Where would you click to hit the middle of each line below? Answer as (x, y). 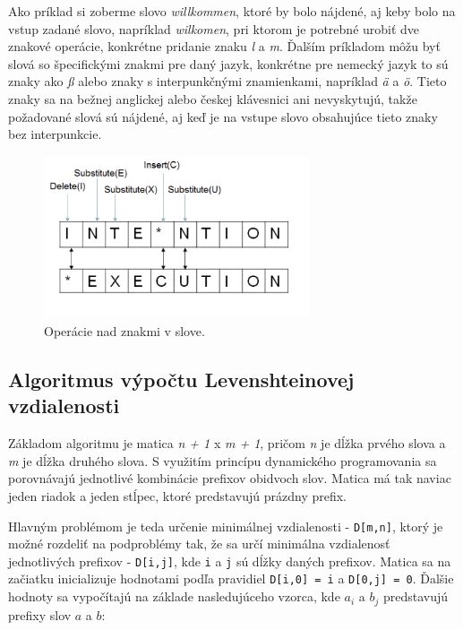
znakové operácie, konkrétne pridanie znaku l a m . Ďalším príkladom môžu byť (224, 46)
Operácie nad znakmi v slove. (124, 330)
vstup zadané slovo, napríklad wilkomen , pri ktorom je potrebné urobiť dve (214, 28)
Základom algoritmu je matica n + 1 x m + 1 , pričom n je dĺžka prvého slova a (227, 443)
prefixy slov (40, 614)
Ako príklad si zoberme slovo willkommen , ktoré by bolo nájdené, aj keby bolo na (232, 11)
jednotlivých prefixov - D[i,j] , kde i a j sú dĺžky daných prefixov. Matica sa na (230, 561)
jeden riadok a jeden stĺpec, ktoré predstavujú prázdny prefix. (178, 495)
